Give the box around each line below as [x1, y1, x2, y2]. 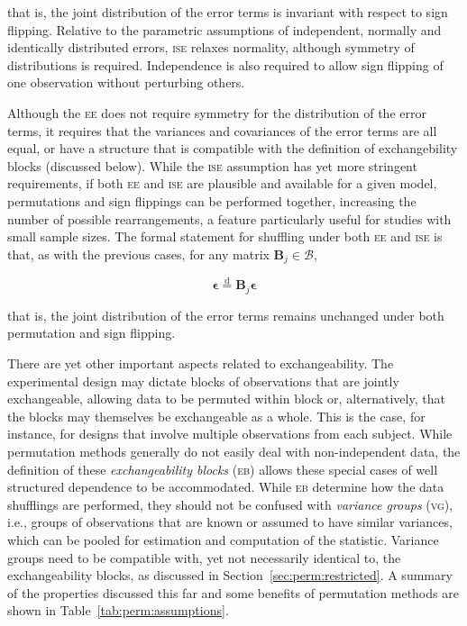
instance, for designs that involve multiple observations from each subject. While [7, 424, 453, 443]
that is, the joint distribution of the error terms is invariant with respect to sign [7, 3, 448, 21]
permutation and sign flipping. [7, 323, 176, 342]
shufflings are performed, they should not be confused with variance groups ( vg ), [7, 494, 453, 513]
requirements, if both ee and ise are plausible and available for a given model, [7, 174, 437, 193]
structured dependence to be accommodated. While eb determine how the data [7, 477, 444, 496]
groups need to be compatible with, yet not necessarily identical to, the [7, 548, 401, 567]
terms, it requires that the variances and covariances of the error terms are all [7, 121, 437, 140]
